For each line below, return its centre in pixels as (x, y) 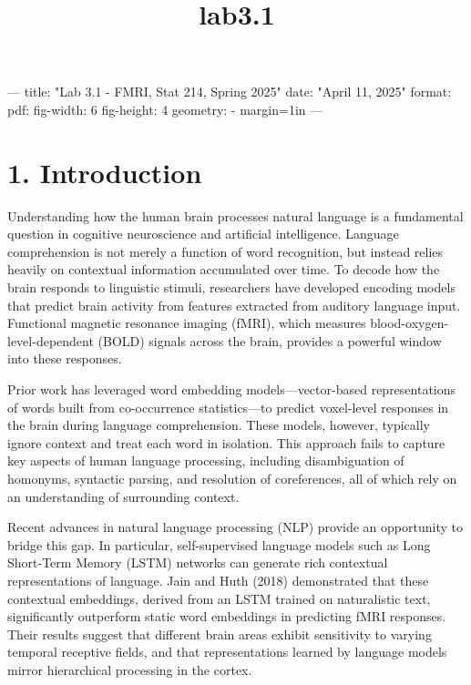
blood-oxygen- (410, 323)
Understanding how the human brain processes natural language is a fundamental (235, 215)
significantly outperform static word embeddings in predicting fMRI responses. (227, 616)
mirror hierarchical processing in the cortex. (130, 669)
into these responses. (65, 358)
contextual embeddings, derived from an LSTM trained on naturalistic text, (219, 598)
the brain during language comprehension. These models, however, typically (219, 425)
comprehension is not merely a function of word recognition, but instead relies (225, 251)
